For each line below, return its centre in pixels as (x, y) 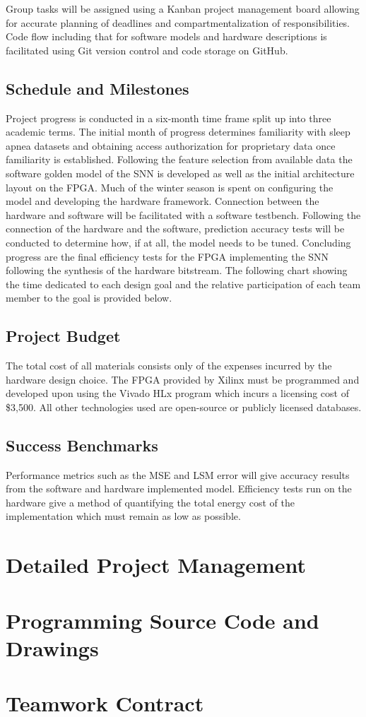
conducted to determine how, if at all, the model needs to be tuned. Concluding (178, 242)
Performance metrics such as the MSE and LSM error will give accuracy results (178, 474)
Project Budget (63, 336)
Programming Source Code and (163, 620)
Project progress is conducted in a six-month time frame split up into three (169, 118)
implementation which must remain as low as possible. (123, 516)
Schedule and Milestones (98, 88)
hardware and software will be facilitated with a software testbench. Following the (183, 214)
